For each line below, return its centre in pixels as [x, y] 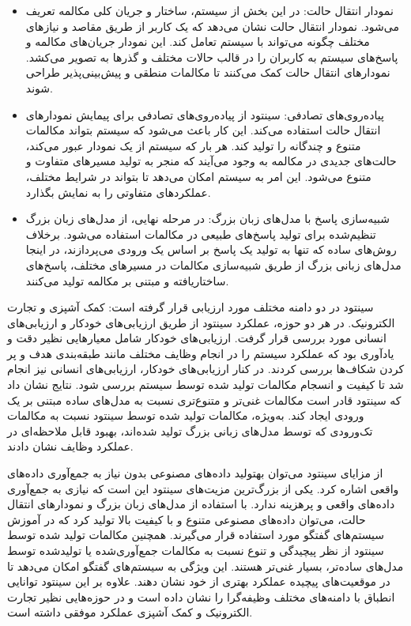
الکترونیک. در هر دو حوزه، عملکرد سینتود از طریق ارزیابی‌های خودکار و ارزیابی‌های [201, 322]
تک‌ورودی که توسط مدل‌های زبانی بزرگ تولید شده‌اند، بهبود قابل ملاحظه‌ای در [190, 430]
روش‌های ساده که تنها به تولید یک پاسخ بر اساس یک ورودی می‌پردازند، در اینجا [211, 249]
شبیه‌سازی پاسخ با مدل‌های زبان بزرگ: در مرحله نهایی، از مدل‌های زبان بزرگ [207, 219]
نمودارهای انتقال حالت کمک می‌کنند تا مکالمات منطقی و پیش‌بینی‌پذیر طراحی [208, 72]
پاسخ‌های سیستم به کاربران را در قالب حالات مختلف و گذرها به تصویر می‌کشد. [212, 57]
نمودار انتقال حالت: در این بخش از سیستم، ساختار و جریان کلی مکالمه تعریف [209, 10]
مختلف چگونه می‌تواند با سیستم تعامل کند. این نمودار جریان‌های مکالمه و [198, 41]
